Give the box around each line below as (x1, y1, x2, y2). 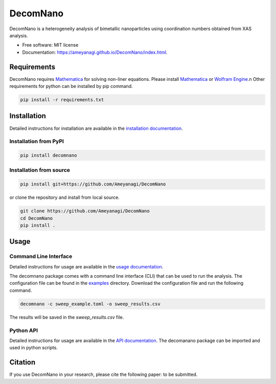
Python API (9, 327, 38, 334)
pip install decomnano (20, 152, 77, 159)
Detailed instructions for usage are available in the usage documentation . (9, 263, 164, 269)
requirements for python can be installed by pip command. (9, 83, 133, 89)
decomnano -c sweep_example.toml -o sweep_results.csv (20, 301, 160, 307)
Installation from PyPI (9, 138, 64, 145)
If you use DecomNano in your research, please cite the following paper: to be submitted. (9, 371, 198, 378)
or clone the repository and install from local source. (9, 194, 120, 200)
